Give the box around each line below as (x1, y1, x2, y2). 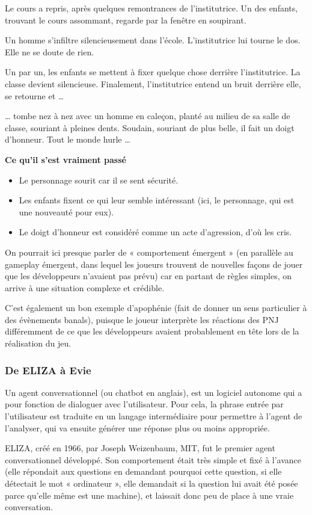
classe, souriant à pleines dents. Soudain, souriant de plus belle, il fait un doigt (5, 121, 295, 134)
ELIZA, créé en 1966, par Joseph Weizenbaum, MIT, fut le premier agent (5, 442, 275, 454)
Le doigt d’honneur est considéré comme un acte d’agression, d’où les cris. (19, 226, 292, 238)
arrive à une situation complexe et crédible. (5, 281, 165, 294)
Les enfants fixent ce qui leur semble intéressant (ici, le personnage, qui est (19, 194, 295, 206)
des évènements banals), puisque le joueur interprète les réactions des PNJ (5, 313, 279, 325)
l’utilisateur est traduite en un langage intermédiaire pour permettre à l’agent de (5, 410, 302, 422)
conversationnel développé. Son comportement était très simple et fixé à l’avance (5, 453, 302, 466)
